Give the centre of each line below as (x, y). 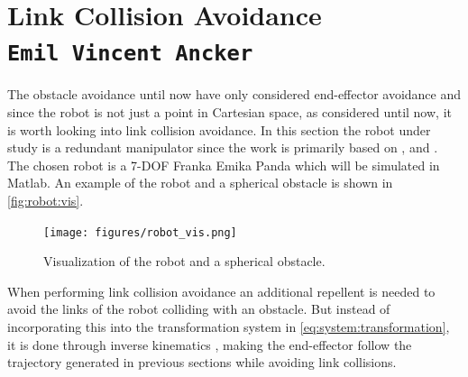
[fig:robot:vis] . (46, 200)
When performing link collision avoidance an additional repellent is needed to (221, 291)
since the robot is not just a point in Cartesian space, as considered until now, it (229, 112)
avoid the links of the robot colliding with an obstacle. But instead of (199, 309)
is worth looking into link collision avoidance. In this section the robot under (219, 129)
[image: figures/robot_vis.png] (140, 232)
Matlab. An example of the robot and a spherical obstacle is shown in (200, 183)
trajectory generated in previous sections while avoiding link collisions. (202, 362)
